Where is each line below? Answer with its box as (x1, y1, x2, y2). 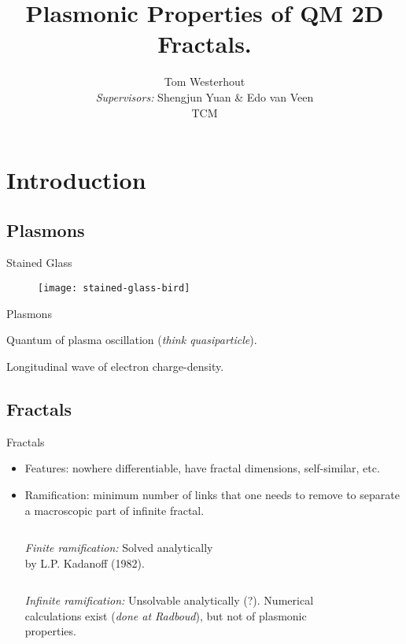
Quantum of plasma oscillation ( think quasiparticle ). (6, 331, 257, 348)
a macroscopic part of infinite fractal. (24, 502, 205, 518)
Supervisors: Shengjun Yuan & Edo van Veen (95, 88, 314, 105)
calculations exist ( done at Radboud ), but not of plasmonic (24, 607, 307, 624)
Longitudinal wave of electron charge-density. (6, 357, 224, 374)
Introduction (6, 164, 146, 196)
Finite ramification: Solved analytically (24, 539, 213, 556)
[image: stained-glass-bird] (38, 283, 190, 294)
